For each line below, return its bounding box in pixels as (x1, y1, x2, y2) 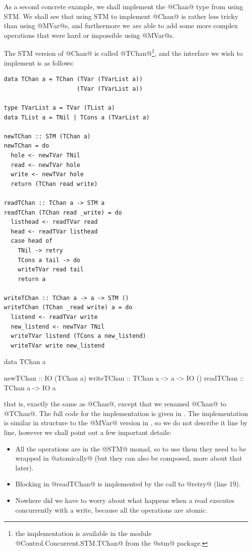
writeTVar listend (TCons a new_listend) (11, 333, 146, 340)
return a (17, 275, 46, 283)
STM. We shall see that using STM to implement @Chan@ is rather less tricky (4, 11, 238, 21)
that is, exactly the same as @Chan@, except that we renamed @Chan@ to (4, 399, 227, 409)
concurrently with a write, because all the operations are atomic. (15, 504, 208, 515)
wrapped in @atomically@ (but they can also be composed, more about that (15, 453, 242, 463)
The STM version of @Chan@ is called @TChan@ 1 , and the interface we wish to (4, 47, 243, 58)
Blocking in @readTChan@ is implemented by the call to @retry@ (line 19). (15, 479, 241, 489)
